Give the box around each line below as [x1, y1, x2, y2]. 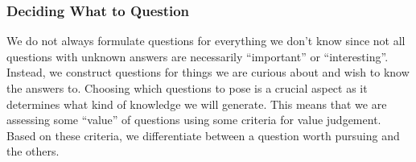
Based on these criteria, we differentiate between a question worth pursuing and [6, 127, 400, 143]
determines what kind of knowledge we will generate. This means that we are [6, 95, 387, 112]
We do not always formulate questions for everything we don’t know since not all [6, 32, 406, 49]
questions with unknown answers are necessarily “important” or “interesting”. [6, 48, 389, 64]
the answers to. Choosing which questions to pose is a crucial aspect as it [6, 80, 368, 96]
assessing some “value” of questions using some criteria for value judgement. [6, 111, 381, 128]
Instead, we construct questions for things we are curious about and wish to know [6, 64, 410, 81]
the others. [6, 143, 60, 160]
